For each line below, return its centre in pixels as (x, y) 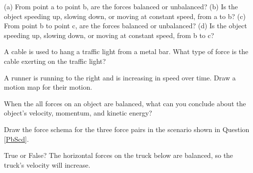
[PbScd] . (16, 139)
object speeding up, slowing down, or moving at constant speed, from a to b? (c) (125, 16)
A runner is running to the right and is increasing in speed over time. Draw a (120, 77)
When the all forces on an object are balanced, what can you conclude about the (125, 103)
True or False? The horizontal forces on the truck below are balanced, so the (119, 155)
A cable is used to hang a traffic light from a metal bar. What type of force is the (126, 51)
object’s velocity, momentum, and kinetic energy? (78, 113)
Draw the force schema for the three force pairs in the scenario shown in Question (127, 129)
